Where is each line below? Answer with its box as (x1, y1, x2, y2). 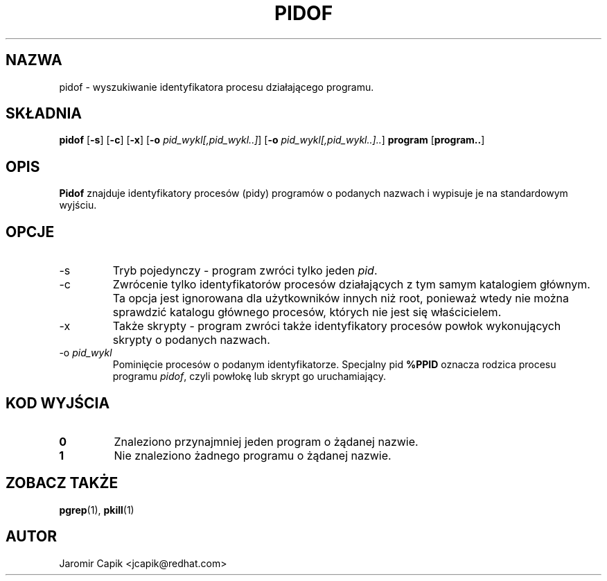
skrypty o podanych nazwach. (112, 333, 270, 347)
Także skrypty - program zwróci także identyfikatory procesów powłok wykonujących (112, 319, 561, 333)
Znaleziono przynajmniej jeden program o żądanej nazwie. (114, 434, 419, 449)
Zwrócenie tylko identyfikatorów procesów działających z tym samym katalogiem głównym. (112, 277, 590, 292)
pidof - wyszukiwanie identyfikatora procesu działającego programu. (59, 80, 374, 93)
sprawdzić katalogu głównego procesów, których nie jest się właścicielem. (112, 305, 502, 320)
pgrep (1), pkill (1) (59, 503, 134, 516)
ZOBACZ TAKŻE (6, 474, 118, 492)
